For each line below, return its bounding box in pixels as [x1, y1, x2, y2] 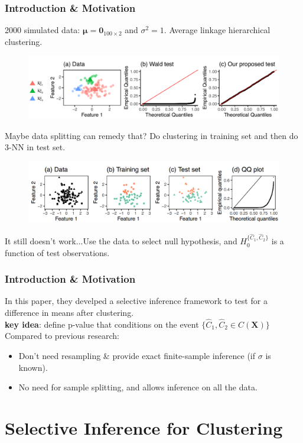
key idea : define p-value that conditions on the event [5, 318, 199, 330]
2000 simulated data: [5, 24, 80, 36]
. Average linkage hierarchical [164, 24, 271, 36]
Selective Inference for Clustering [5, 416, 283, 440]
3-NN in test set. [5, 141, 66, 153]
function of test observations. [5, 246, 110, 258]
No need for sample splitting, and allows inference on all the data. [18, 381, 258, 393]
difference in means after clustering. [5, 306, 134, 319]
